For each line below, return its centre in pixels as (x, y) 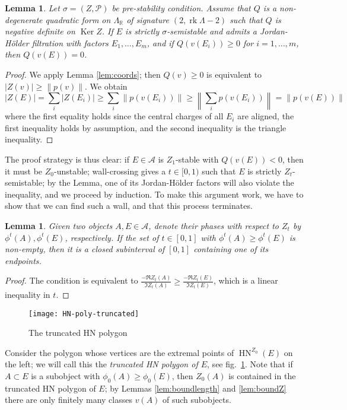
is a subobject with (66, 375)
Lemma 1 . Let (32, 8)
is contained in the (262, 375)
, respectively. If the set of (112, 237)
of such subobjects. (197, 400)
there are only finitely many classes (69, 400)
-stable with (197, 159)
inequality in (28, 294)
